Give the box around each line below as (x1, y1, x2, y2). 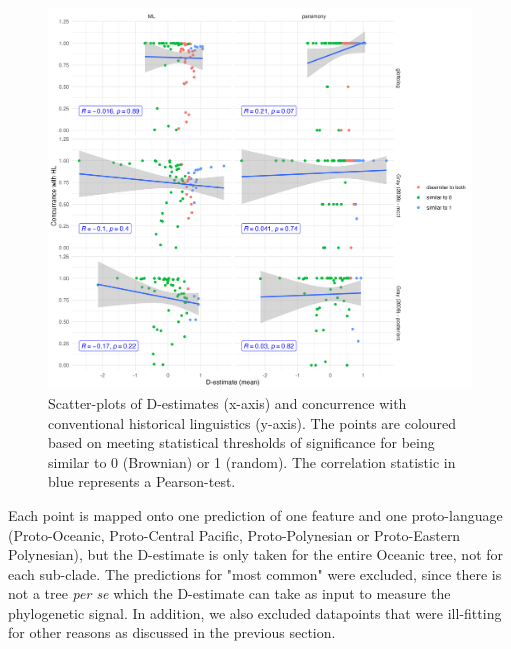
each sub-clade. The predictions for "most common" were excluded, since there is (8, 563, 502, 584)
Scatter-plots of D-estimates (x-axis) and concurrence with (48, 392, 407, 413)
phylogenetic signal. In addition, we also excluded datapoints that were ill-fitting (8, 602, 502, 623)
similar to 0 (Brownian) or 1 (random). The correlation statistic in (48, 451, 456, 472)
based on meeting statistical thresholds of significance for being (48, 432, 435, 453)
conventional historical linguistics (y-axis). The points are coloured (48, 412, 457, 433)
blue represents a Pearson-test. (48, 471, 236, 492)
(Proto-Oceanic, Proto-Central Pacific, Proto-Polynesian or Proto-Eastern (8, 524, 461, 545)
